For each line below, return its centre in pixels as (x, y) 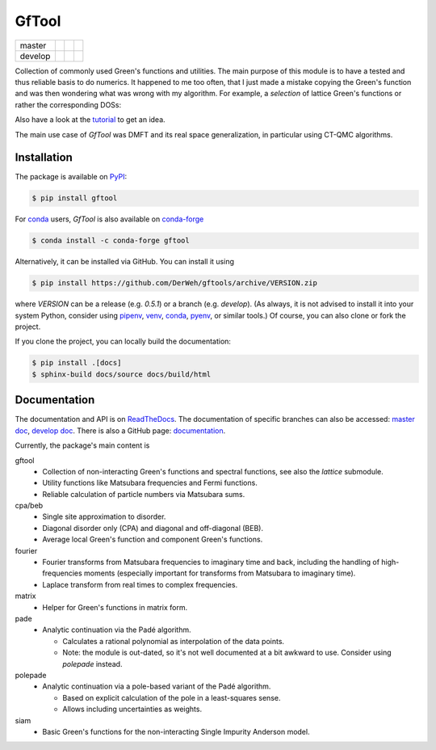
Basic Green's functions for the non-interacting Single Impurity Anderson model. (176, 731)
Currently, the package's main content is (82, 445)
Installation (44, 158)
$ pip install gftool (75, 198)
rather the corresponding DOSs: (68, 104)
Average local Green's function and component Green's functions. (153, 539)
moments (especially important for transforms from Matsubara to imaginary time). (220, 573)
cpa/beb (29, 506)
